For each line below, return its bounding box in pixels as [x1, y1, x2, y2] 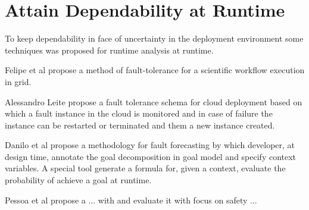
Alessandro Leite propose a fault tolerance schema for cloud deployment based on [5, 95, 302, 108]
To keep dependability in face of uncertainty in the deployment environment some [5, 32, 304, 45]
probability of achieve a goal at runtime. [5, 174, 152, 186]
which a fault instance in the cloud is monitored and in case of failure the [5, 107, 273, 120]
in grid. [5, 75, 32, 87]
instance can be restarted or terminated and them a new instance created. [5, 118, 275, 131]
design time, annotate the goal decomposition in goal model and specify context [5, 150, 296, 162]
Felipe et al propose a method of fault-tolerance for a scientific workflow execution [5, 64, 305, 76]
